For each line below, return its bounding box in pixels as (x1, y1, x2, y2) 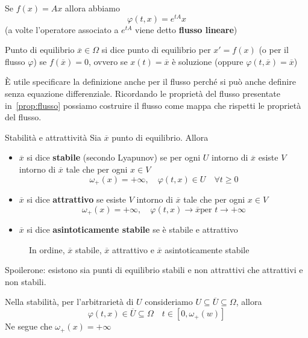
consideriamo (145, 295, 193, 308)
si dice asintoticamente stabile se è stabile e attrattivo (27, 223, 238, 236)
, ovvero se (88, 55, 128, 67)
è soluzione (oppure (172, 55, 244, 67)
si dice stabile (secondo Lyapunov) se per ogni (27, 151, 201, 164)
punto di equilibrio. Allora (112, 131, 209, 143)
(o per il (259, 43, 289, 56)
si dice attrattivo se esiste (27, 193, 127, 206)
